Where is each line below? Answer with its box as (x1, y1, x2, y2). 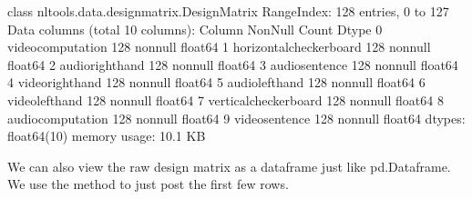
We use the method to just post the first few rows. (7, 174, 289, 194)
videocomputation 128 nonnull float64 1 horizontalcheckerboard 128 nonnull (7, 37, 431, 56)
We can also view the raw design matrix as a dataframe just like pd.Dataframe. (7, 156, 451, 175)
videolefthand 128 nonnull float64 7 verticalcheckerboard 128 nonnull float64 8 (7, 90, 444, 109)
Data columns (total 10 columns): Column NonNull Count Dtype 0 (7, 19, 383, 38)
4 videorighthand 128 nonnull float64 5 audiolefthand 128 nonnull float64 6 (7, 73, 426, 92)
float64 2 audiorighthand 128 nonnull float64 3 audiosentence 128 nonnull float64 (7, 55, 458, 74)
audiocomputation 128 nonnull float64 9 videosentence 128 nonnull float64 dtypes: (7, 108, 466, 127)
